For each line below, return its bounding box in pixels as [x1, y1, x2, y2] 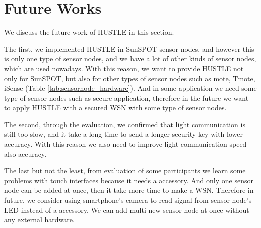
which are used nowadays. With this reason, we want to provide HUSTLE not [4, 63, 244, 73]
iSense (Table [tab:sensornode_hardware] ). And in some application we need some [4, 83, 257, 93]
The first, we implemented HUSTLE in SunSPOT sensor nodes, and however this [4, 43, 254, 54]
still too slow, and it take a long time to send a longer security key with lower [4, 129, 243, 139]
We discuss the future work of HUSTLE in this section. [4, 27, 174, 37]
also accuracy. [4, 148, 47, 159]
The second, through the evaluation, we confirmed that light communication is [4, 119, 245, 129]
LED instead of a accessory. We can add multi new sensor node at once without [4, 204, 249, 215]
